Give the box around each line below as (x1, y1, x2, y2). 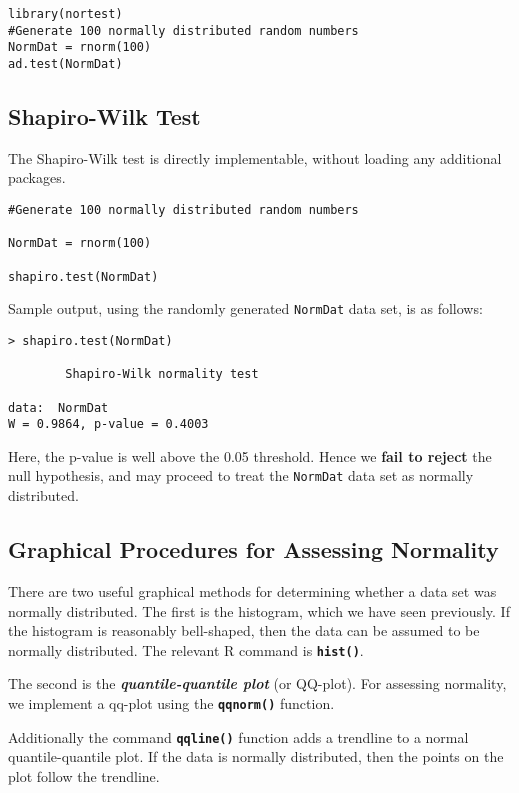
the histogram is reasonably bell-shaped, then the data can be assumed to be (8, 620, 480, 641)
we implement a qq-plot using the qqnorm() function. (8, 692, 335, 713)
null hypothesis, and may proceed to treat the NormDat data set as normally (8, 465, 474, 486)
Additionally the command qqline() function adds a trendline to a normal (8, 726, 469, 747)
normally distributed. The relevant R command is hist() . (8, 639, 364, 660)
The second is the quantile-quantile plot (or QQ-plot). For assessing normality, (8, 673, 507, 694)
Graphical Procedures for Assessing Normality (8, 534, 499, 565)
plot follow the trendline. (8, 765, 160, 786)
